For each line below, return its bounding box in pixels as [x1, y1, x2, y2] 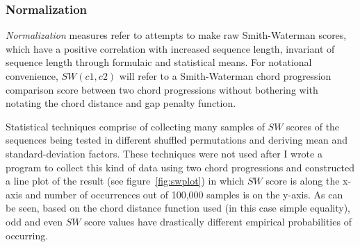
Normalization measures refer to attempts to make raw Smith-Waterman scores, [6, 28, 347, 42]
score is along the [265, 173, 340, 188]
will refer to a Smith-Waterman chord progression [119, 69, 332, 83]
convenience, [6, 69, 58, 83]
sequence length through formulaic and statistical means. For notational [6, 55, 312, 69]
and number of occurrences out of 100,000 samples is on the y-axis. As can [25, 187, 343, 201]
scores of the [286, 119, 340, 133]
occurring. [6, 228, 49, 242]
